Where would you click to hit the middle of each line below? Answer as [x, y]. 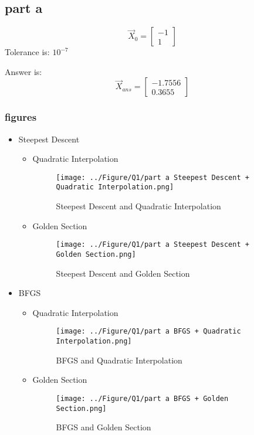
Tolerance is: [27, 52]
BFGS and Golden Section [104, 427]
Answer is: [23, 71]
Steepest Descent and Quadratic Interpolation [138, 206]
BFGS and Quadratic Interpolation [119, 360]
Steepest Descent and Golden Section [123, 273]
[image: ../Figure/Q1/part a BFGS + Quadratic [148, 332]
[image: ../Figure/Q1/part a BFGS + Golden [142, 398]
